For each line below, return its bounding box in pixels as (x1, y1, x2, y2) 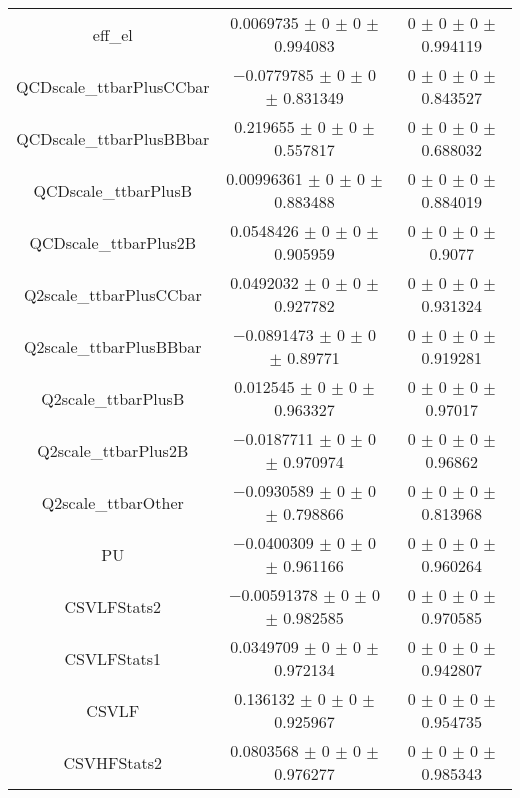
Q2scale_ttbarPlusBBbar (24, 334, 202, 358)
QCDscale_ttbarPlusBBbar (16, 126, 210, 150)
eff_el (92, 22, 133, 46)
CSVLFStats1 (64, 646, 162, 670)
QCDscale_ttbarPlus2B (29, 230, 197, 254)
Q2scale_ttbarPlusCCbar (23, 282, 202, 306)
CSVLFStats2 (64, 594, 162, 618)
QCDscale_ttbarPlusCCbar (16, 74, 210, 98)
